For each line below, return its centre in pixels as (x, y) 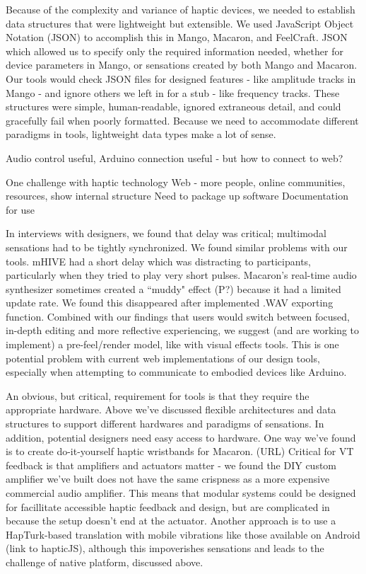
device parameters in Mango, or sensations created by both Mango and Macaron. (182, 65)
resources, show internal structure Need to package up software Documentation (177, 196)
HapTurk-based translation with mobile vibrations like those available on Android (183, 534)
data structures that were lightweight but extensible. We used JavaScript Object (180, 23)
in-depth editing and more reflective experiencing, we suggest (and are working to (183, 330)
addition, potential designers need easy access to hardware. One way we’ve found (181, 437)
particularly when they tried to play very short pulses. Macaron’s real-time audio (181, 275)
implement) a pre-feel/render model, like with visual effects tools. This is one (172, 344)
